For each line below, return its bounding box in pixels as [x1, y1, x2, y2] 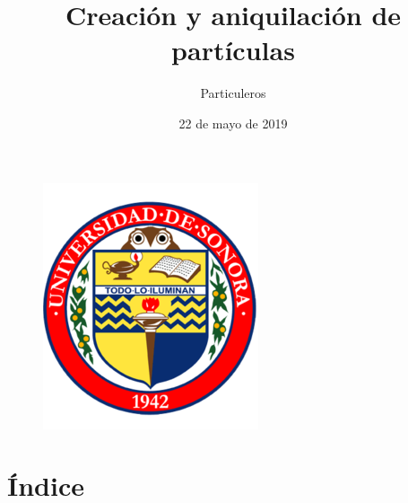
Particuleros [200, 84, 266, 102]
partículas [171, 31, 295, 68]
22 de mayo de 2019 [178, 113, 288, 132]
